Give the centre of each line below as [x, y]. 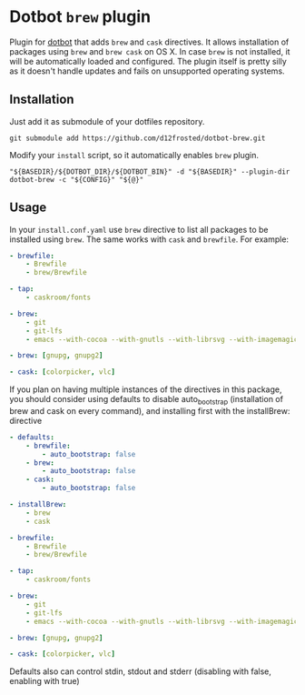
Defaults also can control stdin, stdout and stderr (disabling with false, [141, 671]
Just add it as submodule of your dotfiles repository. [107, 121]
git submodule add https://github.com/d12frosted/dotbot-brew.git [138, 138]
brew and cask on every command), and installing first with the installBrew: [150, 410]
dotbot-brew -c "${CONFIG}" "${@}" [77, 179]
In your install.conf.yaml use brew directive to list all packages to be [139, 229]
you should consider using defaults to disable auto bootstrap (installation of [147, 400]
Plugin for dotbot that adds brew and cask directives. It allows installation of [149, 42]
